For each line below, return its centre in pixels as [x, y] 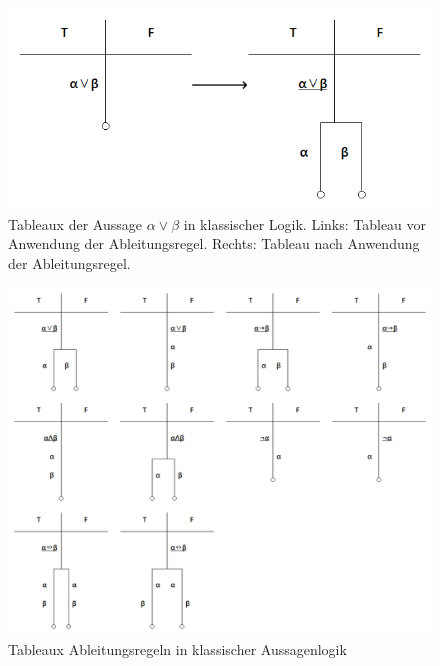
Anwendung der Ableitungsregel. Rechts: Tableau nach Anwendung [214, 243]
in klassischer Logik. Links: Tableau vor [305, 223]
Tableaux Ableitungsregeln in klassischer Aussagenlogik [177, 648]
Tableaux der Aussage [75, 223]
